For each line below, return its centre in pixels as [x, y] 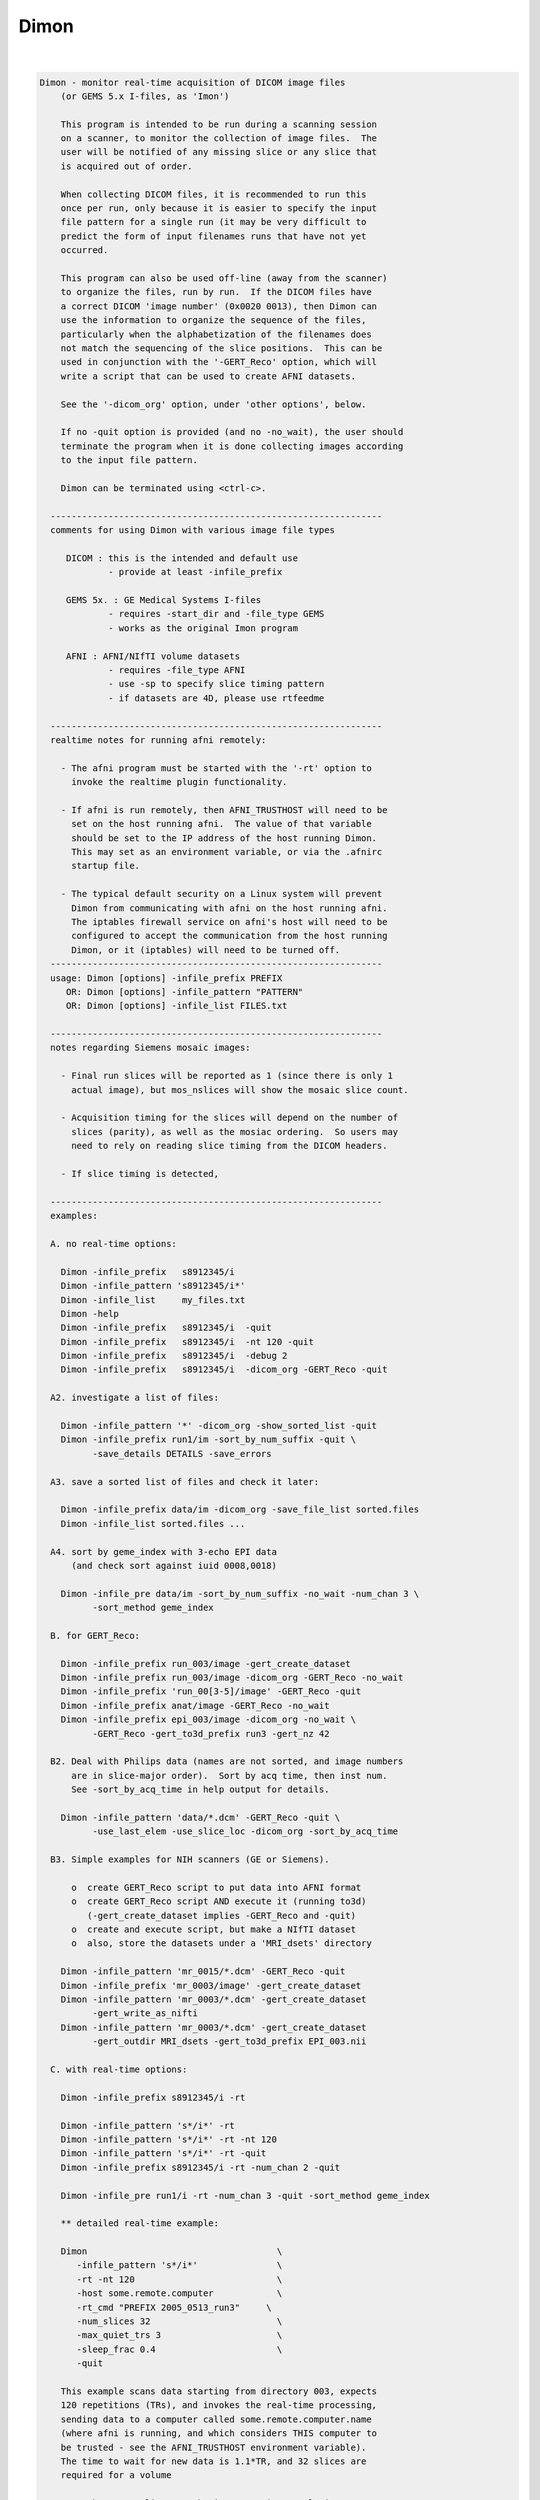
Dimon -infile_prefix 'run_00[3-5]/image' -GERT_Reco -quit [211, 1691]
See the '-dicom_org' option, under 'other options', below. [213, 404]
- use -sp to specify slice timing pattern [216, 684]
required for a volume [116, 2475]
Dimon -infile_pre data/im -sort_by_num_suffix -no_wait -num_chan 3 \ [240, 1593]
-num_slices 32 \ [179, 2321]
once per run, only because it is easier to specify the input [219, 208]
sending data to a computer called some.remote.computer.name [216, 2419]
